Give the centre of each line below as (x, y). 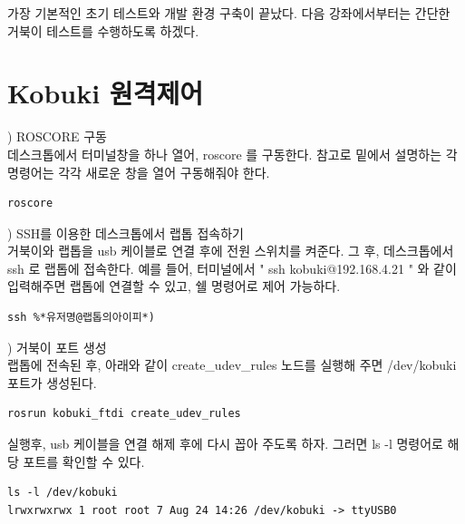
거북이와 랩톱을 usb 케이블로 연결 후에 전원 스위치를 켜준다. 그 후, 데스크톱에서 (231, 251)
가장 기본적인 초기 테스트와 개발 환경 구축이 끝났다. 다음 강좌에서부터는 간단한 (229, 13)
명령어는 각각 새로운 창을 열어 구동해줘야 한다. (139, 172)
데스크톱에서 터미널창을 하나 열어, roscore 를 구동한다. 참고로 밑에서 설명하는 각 (232, 154)
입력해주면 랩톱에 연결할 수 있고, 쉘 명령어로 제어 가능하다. (174, 286)
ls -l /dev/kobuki (63, 493)
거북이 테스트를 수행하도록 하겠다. (103, 30)
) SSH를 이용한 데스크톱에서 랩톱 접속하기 (126, 233)
